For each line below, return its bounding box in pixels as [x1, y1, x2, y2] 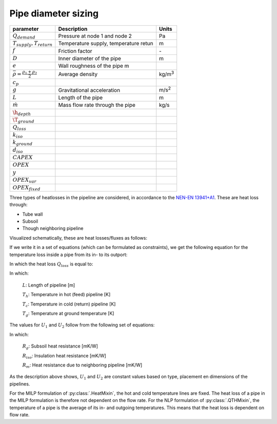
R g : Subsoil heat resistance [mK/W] [22, 343, 98, 350]
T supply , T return [12, 40, 53, 48]
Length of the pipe [58, 94, 103, 101]
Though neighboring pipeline [22, 225, 84, 232]
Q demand [12, 32, 35, 40]
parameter [12, 25, 39, 32]
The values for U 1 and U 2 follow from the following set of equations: [9, 322, 155, 330]
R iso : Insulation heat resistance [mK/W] [22, 352, 106, 360]
